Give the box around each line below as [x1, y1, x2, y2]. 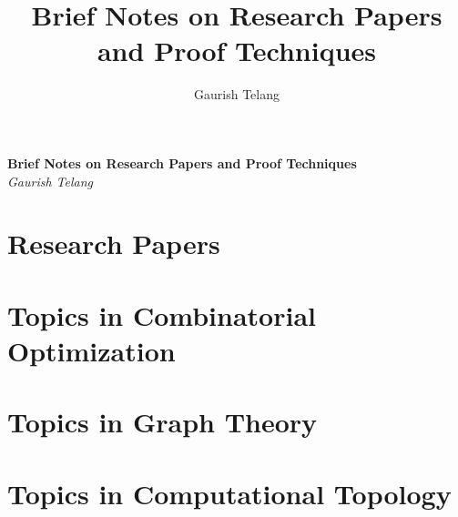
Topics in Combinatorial [7, 296, 316, 333]
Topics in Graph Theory [7, 403, 318, 441]
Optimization [7, 331, 176, 369]
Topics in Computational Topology [7, 474, 452, 512]
